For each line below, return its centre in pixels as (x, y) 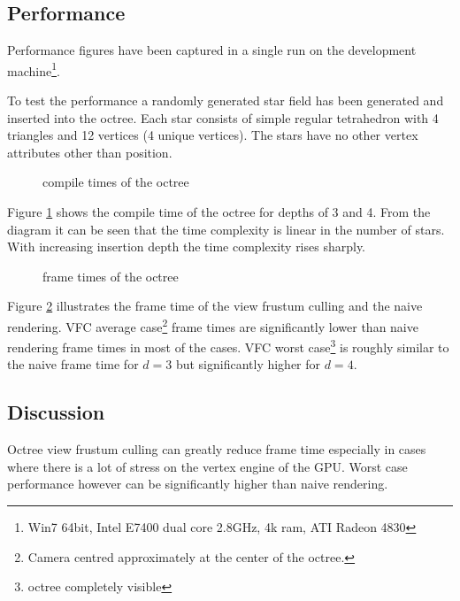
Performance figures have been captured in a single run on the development (212, 50)
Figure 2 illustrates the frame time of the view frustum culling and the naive (215, 306)
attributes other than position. (90, 152)
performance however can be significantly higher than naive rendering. (198, 484)
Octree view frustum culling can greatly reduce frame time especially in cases (217, 449)
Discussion (56, 412)
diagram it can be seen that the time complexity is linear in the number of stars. (226, 229)
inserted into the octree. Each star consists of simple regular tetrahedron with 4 (223, 117)
